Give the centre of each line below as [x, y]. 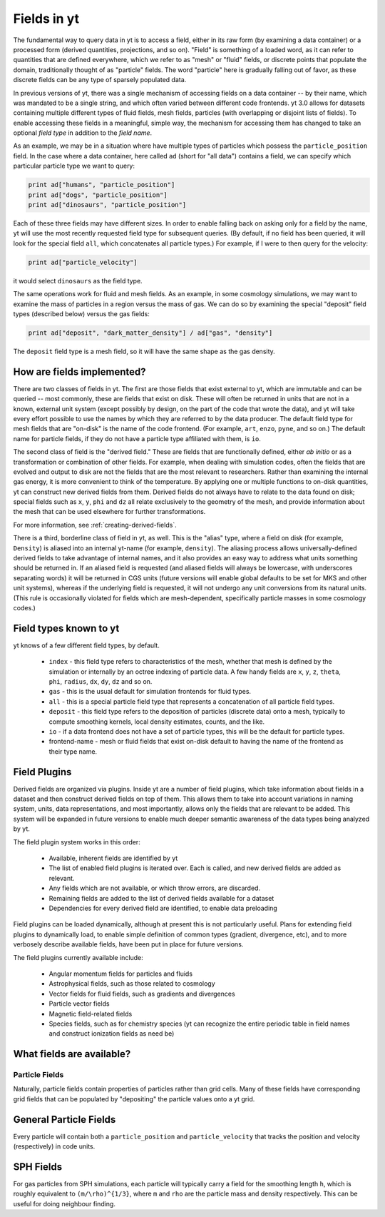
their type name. [73, 751]
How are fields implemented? [79, 372]
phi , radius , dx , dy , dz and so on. [101, 682]
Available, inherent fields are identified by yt [113, 858]
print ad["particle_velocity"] [83, 262]
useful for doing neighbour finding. [64, 1203]
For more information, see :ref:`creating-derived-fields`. [95, 525]
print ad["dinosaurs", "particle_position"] [107, 204]
